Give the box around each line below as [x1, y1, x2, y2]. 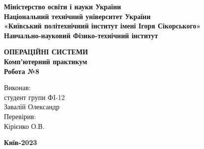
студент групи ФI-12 [4, 92, 65, 102]
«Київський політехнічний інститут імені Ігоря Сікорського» [4, 21, 201, 31]
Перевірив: [4, 111, 36, 121]
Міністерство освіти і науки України [4, 1, 121, 11]
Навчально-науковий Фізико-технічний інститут [4, 30, 158, 40]
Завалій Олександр [4, 101, 59, 112]
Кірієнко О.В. [4, 121, 45, 131]
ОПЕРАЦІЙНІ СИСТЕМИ [4, 47, 88, 57]
